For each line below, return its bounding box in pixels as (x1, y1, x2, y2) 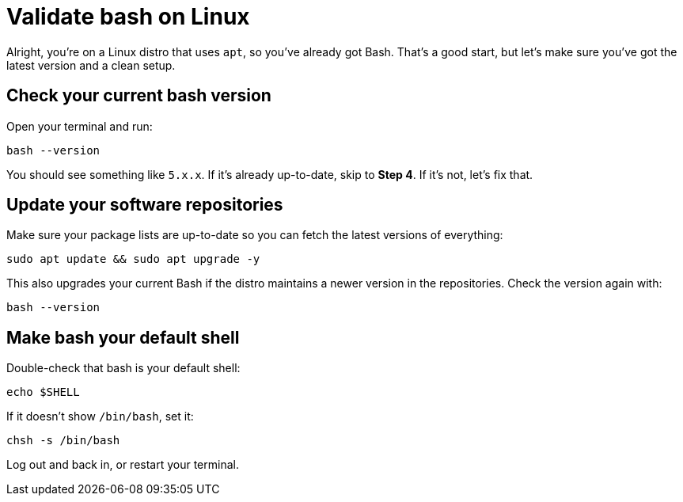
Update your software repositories (6, 195, 283, 215)
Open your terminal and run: (6, 119, 153, 133)
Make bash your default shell (6, 327, 240, 348)
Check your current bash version (6, 86, 271, 106)
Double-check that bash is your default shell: (6, 361, 241, 375)
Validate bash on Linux (6, 3, 250, 30)
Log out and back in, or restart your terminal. (6, 458, 239, 472)
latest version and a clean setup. (6, 58, 176, 72)
